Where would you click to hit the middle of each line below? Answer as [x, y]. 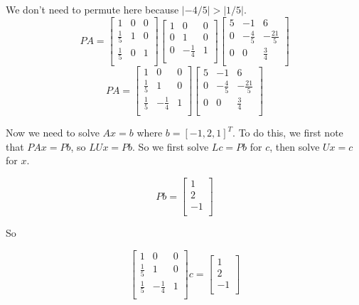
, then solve [295, 146]
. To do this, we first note [288, 133]
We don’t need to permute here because [92, 9]
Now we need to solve [53, 133]
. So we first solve [171, 146]
